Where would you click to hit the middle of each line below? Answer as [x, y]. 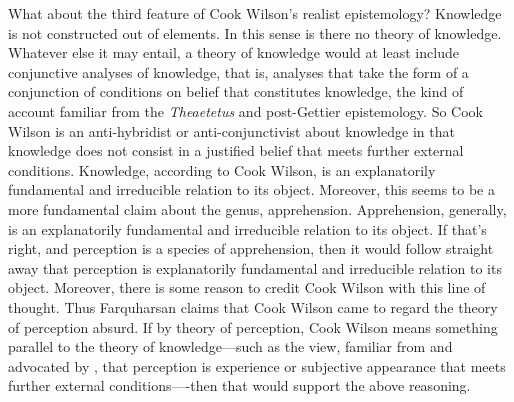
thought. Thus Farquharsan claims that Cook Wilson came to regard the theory [253, 306]
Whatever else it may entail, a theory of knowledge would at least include [233, 52]
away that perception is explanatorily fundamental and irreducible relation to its [255, 267]
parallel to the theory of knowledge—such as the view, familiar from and [230, 346]
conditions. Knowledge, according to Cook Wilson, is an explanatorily [222, 169]
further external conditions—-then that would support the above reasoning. [239, 385]
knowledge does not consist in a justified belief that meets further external [236, 150]
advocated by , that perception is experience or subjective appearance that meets [257, 365]
